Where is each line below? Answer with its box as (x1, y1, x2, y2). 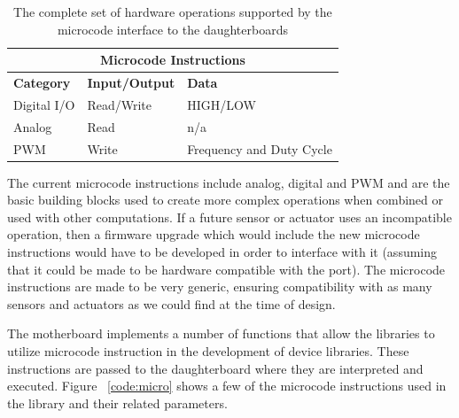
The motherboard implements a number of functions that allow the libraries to (7, 324, 435, 343)
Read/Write (87, 95, 152, 113)
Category (13, 74, 71, 92)
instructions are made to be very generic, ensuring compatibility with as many (7, 277, 432, 296)
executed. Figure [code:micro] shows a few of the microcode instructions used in (7, 376, 447, 395)
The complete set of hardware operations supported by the (13, 3, 332, 20)
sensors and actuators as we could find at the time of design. (7, 294, 336, 313)
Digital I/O (13, 95, 75, 113)
